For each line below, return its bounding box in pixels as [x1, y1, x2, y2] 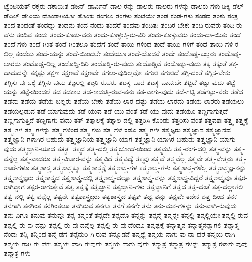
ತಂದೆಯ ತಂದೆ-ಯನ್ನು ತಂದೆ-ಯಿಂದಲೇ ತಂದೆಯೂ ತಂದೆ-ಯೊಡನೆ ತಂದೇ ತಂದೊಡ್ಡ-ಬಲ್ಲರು [16, 48, 216, 58]
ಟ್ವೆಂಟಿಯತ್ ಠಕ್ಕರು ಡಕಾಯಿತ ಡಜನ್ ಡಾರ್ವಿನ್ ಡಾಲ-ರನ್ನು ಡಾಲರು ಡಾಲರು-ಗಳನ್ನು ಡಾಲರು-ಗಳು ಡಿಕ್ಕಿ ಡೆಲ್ [4, 1, 244, 11]
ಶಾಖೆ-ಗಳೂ [4, 163, 30, 173]
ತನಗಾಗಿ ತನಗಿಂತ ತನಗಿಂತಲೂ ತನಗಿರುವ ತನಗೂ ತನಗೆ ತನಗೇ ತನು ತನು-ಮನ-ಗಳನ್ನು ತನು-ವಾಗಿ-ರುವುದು [4, 200, 237, 211]
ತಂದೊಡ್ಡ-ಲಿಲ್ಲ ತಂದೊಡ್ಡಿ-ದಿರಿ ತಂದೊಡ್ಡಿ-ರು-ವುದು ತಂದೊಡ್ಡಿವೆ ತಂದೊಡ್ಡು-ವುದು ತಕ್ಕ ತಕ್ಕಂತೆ [23, 58, 227, 68]
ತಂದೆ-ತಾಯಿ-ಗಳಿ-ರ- [196, 39, 241, 49]
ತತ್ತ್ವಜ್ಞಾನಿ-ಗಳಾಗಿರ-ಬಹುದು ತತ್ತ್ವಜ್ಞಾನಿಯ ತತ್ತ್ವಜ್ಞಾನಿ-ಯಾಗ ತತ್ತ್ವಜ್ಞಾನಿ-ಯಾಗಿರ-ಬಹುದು [4, 134, 195, 144]
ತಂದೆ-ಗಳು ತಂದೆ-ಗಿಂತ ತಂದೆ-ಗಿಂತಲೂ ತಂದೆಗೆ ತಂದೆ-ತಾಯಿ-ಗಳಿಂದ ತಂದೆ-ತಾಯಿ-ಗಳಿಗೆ [4, 39, 194, 49]
